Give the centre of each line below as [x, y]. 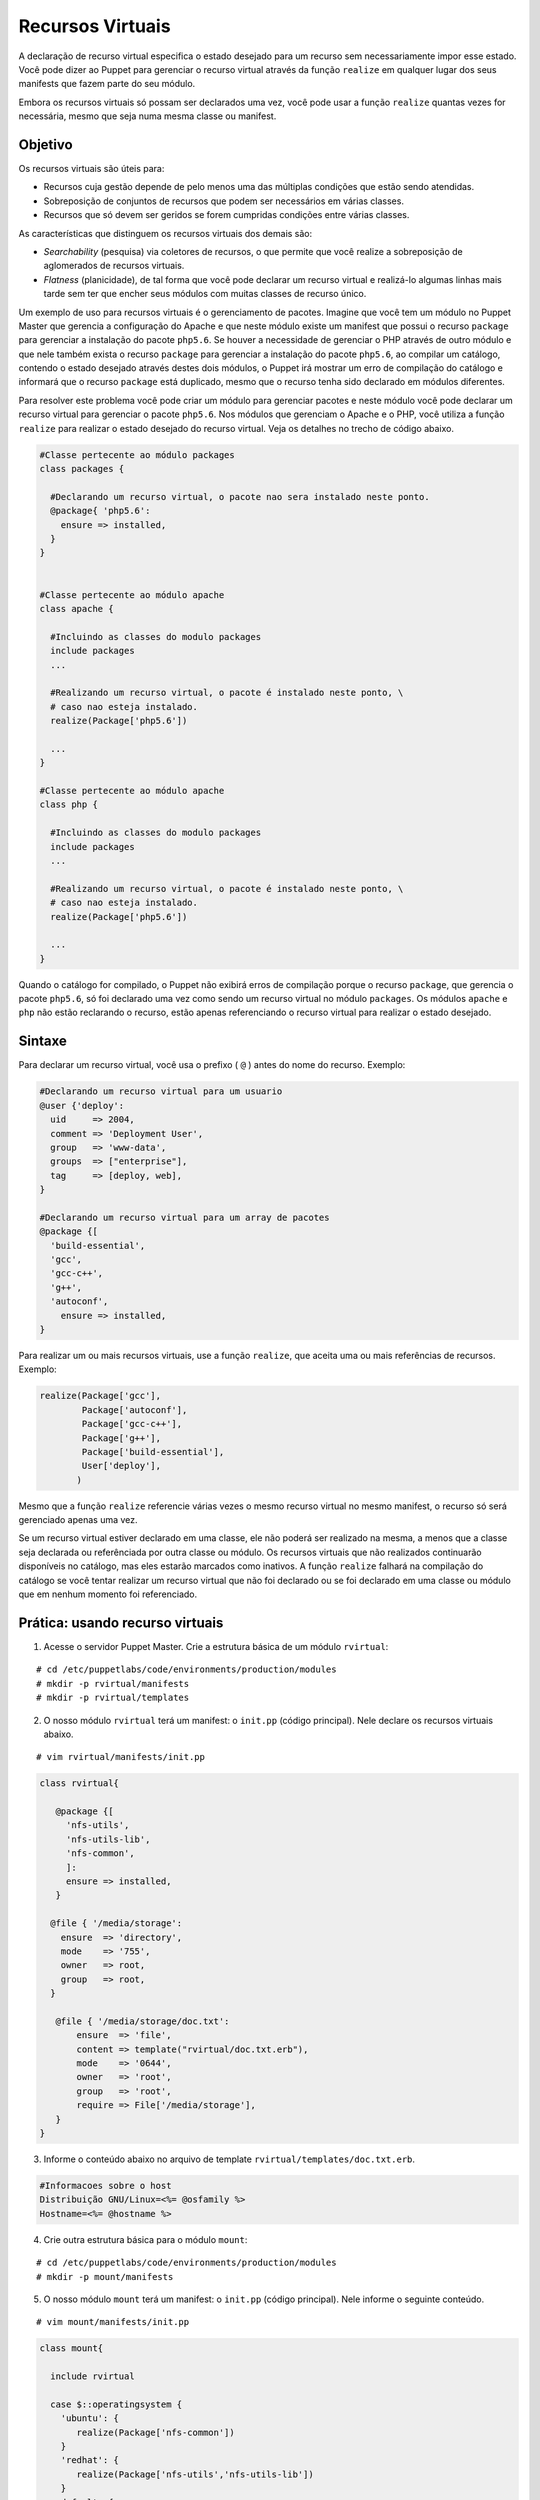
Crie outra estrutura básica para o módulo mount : [145, 2239]
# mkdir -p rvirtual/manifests [113, 1683]
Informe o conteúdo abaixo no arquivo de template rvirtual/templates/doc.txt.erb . [229, 2159]
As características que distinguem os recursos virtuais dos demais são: [165, 233]
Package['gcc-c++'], [132, 1424]
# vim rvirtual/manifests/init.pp [120, 1757]
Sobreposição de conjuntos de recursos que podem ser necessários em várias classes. [224, 201]
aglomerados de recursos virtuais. [114, 266]
